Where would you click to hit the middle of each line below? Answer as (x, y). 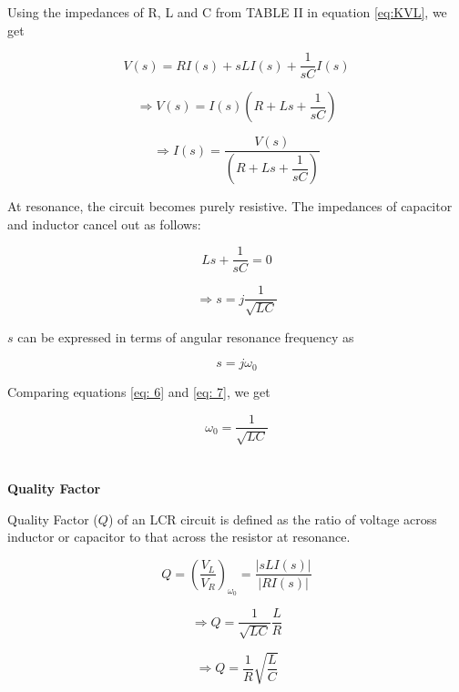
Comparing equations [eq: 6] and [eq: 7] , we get (139, 391)
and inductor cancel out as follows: (104, 224)
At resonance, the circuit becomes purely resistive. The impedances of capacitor (230, 206)
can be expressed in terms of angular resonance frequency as (186, 336)
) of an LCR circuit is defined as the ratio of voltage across (272, 519)
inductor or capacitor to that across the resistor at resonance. (179, 537)
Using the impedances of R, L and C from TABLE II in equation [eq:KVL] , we (227, 12)
